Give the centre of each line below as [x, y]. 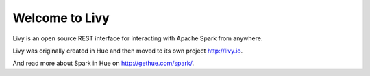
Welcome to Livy [61, 18]
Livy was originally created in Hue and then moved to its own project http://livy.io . [128, 51]
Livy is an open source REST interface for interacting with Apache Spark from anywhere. [138, 38]
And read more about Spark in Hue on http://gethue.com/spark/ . [103, 63]
